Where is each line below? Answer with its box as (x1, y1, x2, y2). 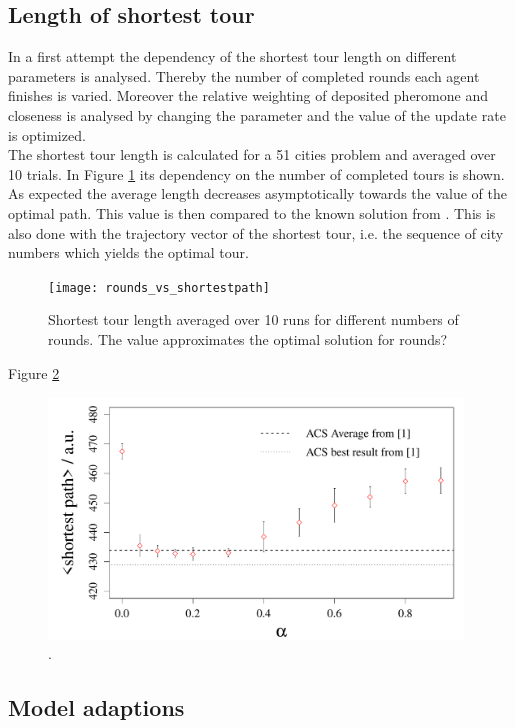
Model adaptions (8, 692, 185, 723)
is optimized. (8, 124, 86, 145)
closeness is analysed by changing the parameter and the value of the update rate (8, 104, 506, 125)
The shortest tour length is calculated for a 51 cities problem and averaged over (8, 144, 496, 165)
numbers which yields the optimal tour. (8, 242, 249, 263)
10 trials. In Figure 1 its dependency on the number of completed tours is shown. (8, 163, 505, 184)
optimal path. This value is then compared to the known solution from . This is (8, 202, 496, 223)
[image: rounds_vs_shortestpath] (48, 280, 270, 295)
